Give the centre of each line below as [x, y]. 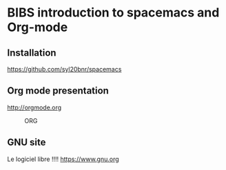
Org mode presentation [58, 91]
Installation [32, 53]
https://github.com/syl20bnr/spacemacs [64, 69]
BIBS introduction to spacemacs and [113, 13]
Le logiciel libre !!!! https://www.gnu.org [63, 159]
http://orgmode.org [34, 107]
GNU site [27, 142]
